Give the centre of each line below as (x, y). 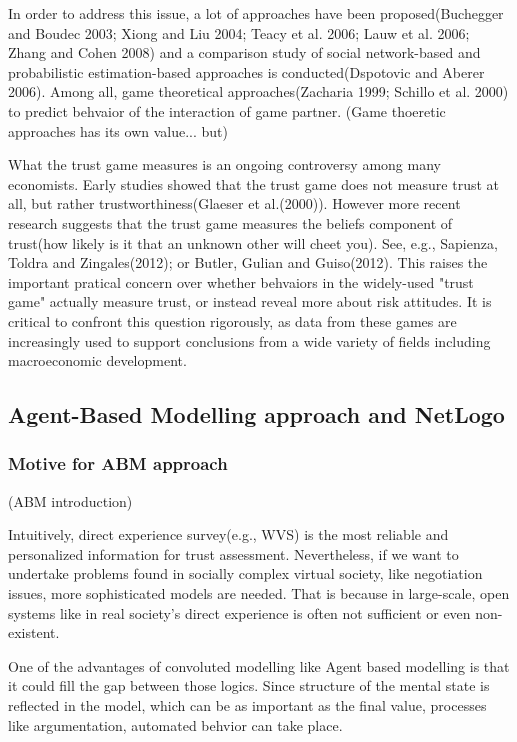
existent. (34, 632)
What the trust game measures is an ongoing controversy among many (224, 164)
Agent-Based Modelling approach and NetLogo (256, 414)
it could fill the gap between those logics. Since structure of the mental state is (249, 685)
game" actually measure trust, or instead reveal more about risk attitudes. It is (250, 301)
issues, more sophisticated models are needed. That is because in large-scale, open (259, 593)
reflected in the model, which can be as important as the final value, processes (247, 705)
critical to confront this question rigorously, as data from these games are (232, 320)
